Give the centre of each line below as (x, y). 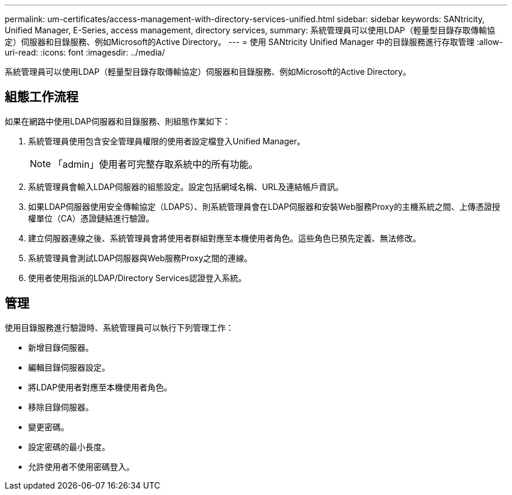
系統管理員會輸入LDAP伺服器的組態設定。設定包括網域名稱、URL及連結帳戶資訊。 (186, 186)
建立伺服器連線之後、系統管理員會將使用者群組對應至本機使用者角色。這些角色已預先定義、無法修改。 (224, 238)
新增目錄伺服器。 (61, 347)
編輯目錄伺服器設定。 (69, 367)
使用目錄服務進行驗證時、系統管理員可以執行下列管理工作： (119, 327)
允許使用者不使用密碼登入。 (81, 466)
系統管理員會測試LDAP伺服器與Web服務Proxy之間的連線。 (140, 258)
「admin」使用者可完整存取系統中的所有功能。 (156, 164)
